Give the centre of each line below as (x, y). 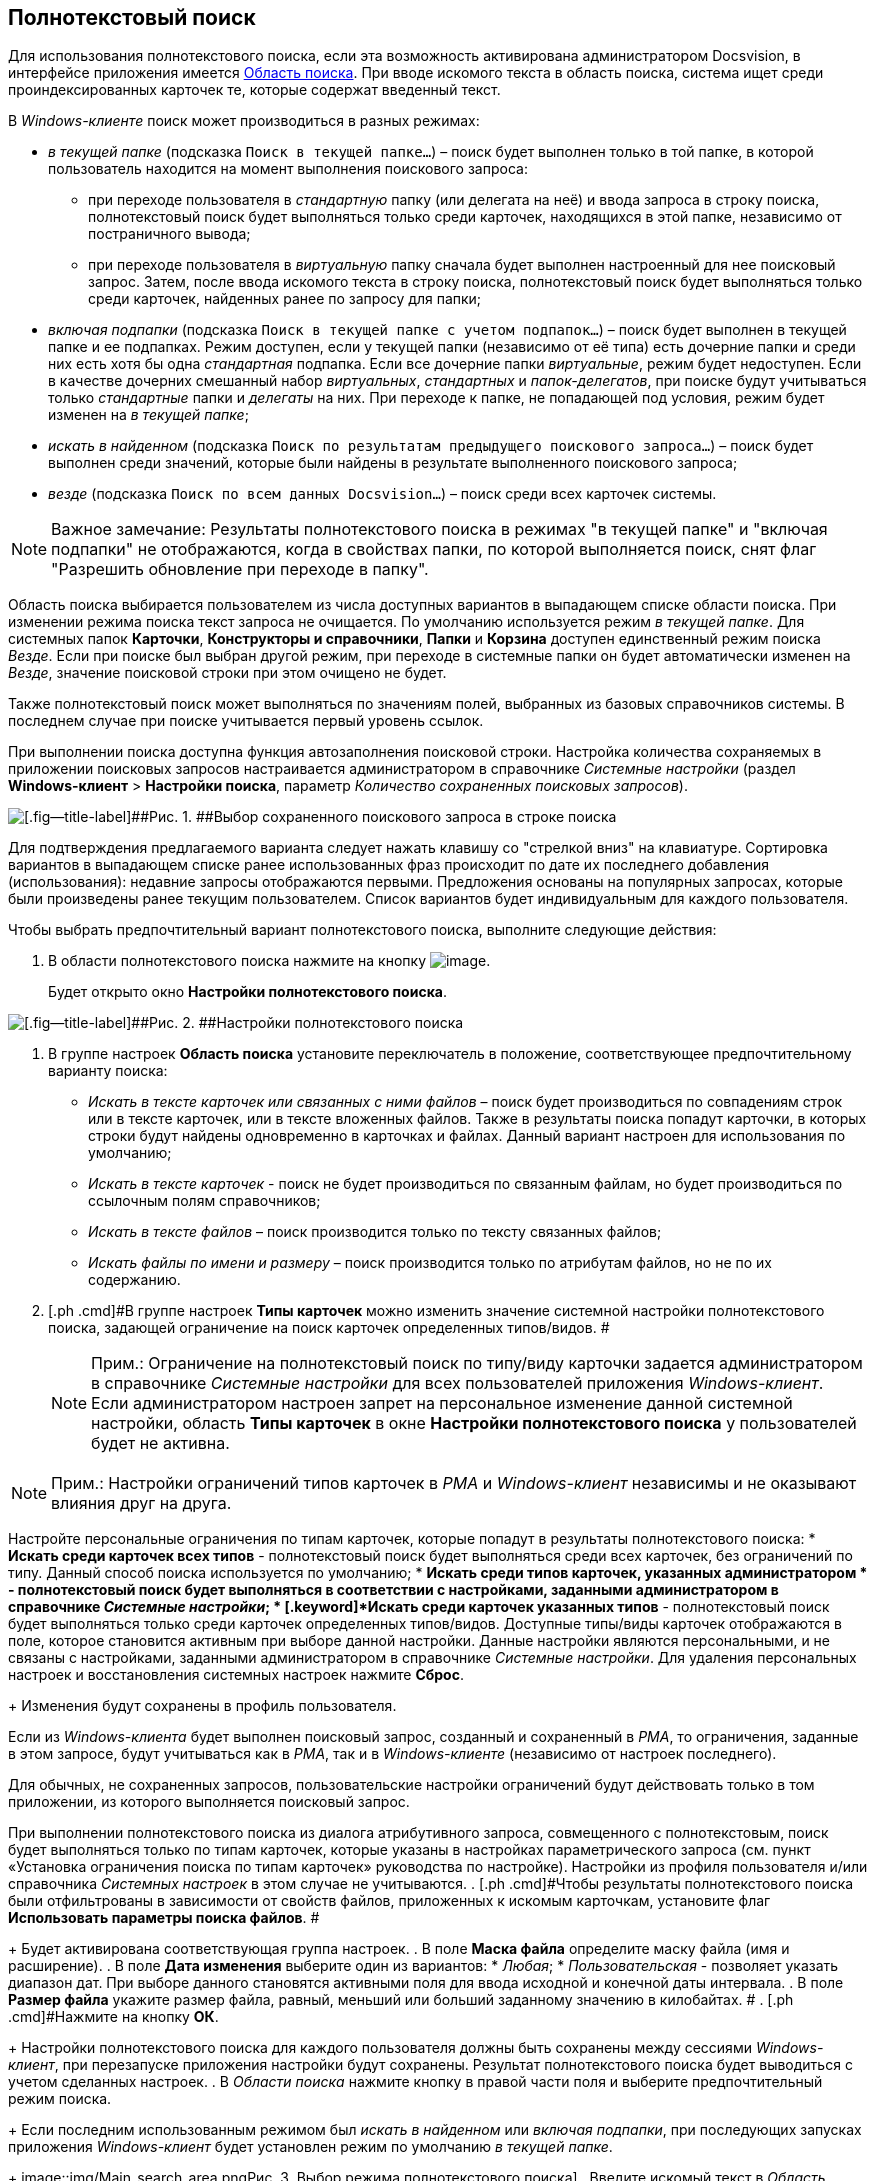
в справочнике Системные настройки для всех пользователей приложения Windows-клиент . (457, 1383)
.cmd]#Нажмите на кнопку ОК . (113, 2017)
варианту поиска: (108, 1071)
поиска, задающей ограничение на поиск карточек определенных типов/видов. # (329, 1328)
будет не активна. (160, 1443)
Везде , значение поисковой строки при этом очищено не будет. (227, 673)
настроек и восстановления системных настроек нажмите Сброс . (236, 1675)
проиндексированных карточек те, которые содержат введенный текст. (254, 90)
